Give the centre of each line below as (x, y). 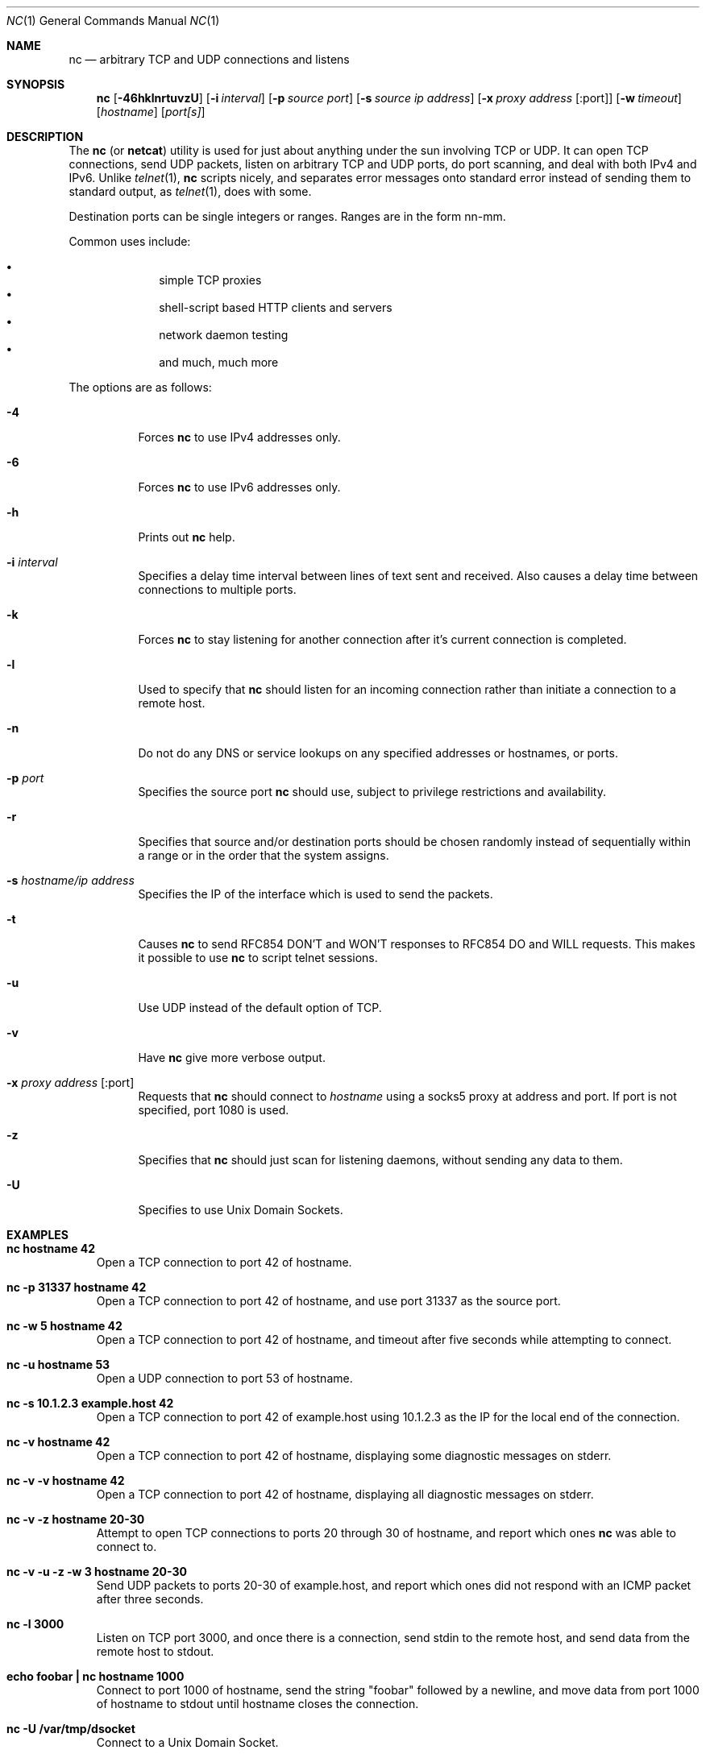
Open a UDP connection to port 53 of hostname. (224, 1378)
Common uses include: (130, 241)
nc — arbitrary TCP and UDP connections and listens (209, 59)
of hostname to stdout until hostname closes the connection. (257, 1704)
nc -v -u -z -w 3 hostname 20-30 (97, 1572)
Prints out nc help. (187, 537)
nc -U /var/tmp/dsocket (71, 1729)
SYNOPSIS (36, 84)
